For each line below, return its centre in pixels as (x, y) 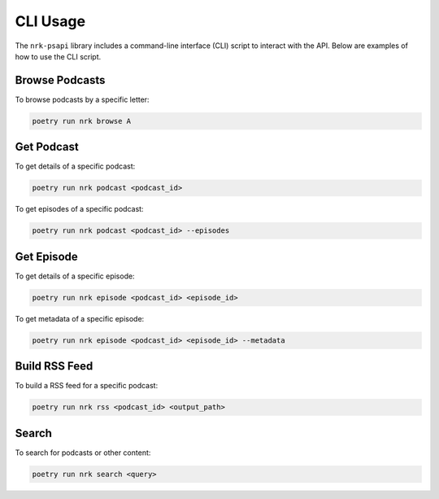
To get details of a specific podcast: (75, 166)
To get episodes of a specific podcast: (79, 209)
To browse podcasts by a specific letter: (82, 99)
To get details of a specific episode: (75, 276)
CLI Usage (50, 21)
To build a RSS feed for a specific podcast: (87, 386)
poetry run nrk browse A (82, 121)
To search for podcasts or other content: (83, 453)
